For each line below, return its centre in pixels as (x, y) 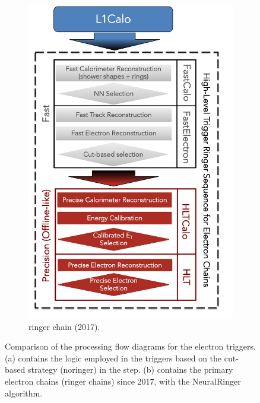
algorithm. (24, 393)
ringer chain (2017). (64, 326)
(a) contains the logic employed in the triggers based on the (113, 358)
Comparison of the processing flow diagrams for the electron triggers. (130, 346)
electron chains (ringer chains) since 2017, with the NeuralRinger (123, 381)
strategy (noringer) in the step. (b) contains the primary (130, 369)
